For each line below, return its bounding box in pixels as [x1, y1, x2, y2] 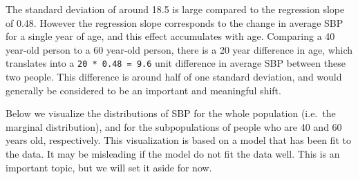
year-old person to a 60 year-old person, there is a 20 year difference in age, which [6, 42, 353, 56]
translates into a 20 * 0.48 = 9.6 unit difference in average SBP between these [6, 56, 346, 70]
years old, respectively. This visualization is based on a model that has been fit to [6, 133, 351, 147]
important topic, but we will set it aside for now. [6, 160, 212, 174]
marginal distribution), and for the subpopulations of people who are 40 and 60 [6, 119, 342, 134]
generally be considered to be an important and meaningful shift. [6, 83, 281, 97]
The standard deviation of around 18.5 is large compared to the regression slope [6, 2, 345, 16]
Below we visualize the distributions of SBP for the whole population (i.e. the [6, 106, 336, 120]
